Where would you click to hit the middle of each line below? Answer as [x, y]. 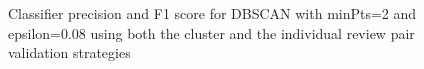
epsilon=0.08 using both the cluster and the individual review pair [211, 32]
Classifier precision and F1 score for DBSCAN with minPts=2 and [212, 13]
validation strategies [69, 52]
